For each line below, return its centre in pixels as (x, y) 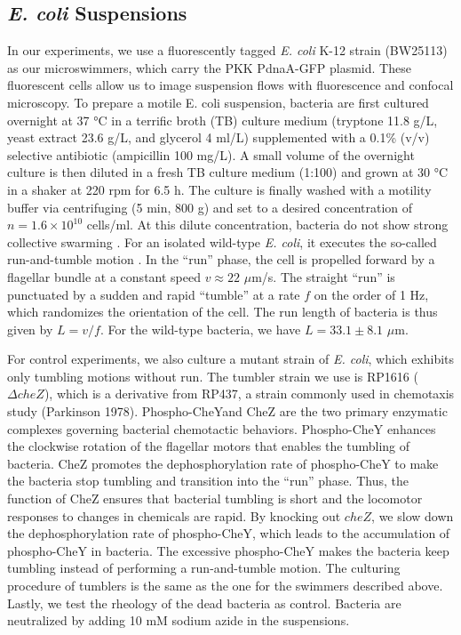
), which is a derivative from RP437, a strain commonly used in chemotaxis (249, 394)
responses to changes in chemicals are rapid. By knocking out (174, 515)
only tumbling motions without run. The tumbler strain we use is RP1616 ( (213, 376)
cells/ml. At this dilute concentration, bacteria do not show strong (267, 225)
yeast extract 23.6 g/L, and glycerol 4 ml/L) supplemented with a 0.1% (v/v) (219, 137)
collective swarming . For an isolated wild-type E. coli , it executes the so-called (222, 241)
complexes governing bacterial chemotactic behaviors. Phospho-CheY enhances (222, 428)
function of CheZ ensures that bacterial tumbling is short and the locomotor (215, 498)
